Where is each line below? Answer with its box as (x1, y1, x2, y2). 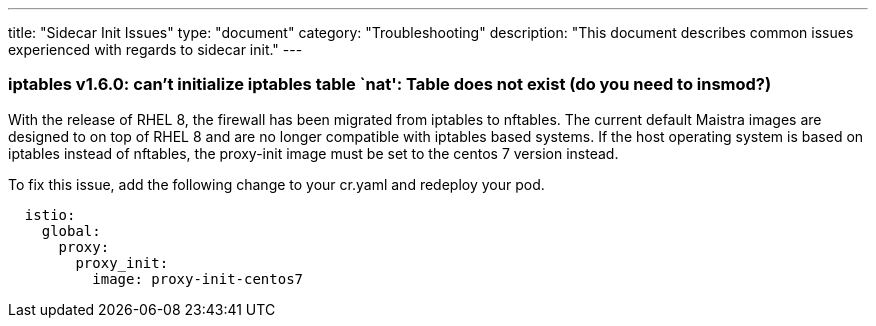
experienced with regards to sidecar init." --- (8, 41, 303, 58)
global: (41, 222, 101, 239)
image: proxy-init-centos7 (92, 270, 304, 287)
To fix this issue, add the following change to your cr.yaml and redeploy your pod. (8, 175, 545, 193)
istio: (24, 206, 76, 223)
